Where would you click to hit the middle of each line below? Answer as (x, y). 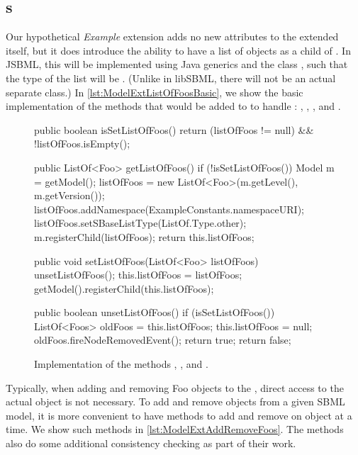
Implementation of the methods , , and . (121, 364)
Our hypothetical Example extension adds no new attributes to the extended (172, 36)
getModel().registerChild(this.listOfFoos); (124, 288)
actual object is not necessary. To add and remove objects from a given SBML (175, 401)
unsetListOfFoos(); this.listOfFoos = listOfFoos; (138, 275)
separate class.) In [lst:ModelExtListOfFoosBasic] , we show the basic (155, 92)
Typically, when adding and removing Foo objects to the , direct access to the (175, 387)
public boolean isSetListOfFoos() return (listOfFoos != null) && (174, 129)
